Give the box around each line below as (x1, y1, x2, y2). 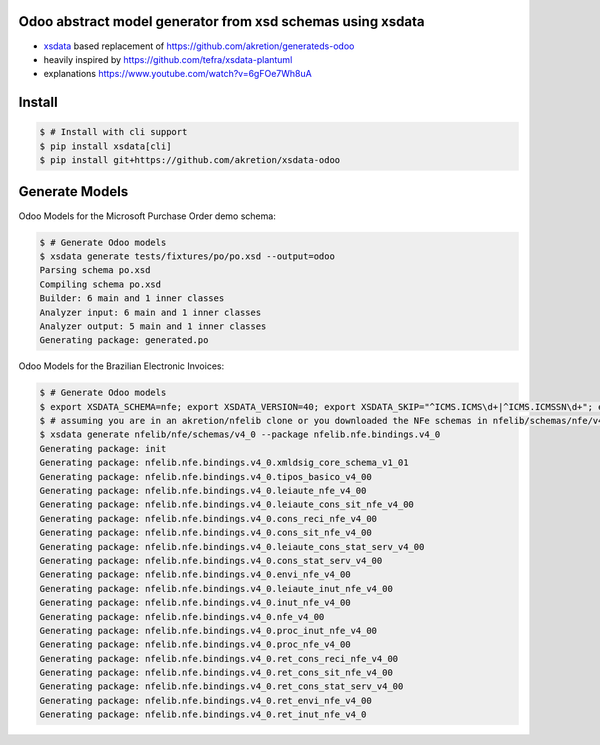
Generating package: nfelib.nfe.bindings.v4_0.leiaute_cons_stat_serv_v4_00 (39, 541, 425, 552)
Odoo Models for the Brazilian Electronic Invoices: (18, 360, 225, 372)
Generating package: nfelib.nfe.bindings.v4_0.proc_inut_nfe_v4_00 (39, 625, 378, 636)
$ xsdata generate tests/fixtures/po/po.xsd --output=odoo (39, 250, 335, 262)
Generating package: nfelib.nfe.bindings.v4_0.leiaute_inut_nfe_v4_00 (39, 583, 394, 594)
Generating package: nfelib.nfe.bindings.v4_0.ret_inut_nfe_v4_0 (39, 709, 367, 720)
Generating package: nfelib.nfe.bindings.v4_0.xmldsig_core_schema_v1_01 (39, 457, 409, 469)
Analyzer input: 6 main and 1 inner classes (39, 306, 262, 318)
